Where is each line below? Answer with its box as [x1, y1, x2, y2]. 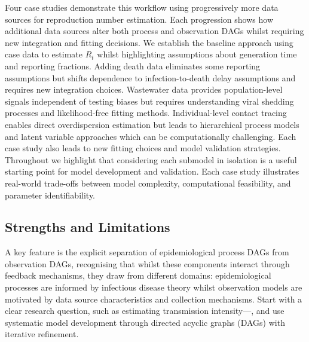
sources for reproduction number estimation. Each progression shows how [5, 13, 274, 25]
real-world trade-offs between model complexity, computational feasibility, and [5, 176, 291, 189]
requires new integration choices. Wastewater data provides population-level [5, 83, 283, 96]
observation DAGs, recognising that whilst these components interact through [5, 257, 290, 270]
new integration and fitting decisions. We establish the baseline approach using [5, 36, 293, 48]
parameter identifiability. [5, 188, 96, 201]
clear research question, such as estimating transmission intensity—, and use [5, 304, 284, 317]
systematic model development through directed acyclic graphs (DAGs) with [5, 316, 285, 328]
